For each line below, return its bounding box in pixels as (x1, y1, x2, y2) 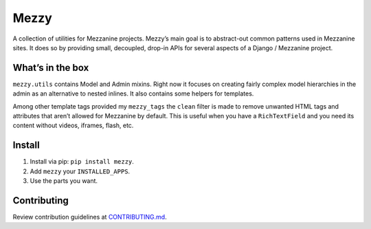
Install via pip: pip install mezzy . (30, 157, 134, 166)
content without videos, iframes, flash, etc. (12, 121, 134, 130)
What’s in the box (12, 62, 89, 74)
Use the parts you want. (30, 177, 98, 185)
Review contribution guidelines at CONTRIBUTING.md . (12, 213, 168, 221)
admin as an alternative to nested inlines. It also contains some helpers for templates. (12, 89, 254, 98)
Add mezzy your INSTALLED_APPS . (30, 167, 131, 175)
